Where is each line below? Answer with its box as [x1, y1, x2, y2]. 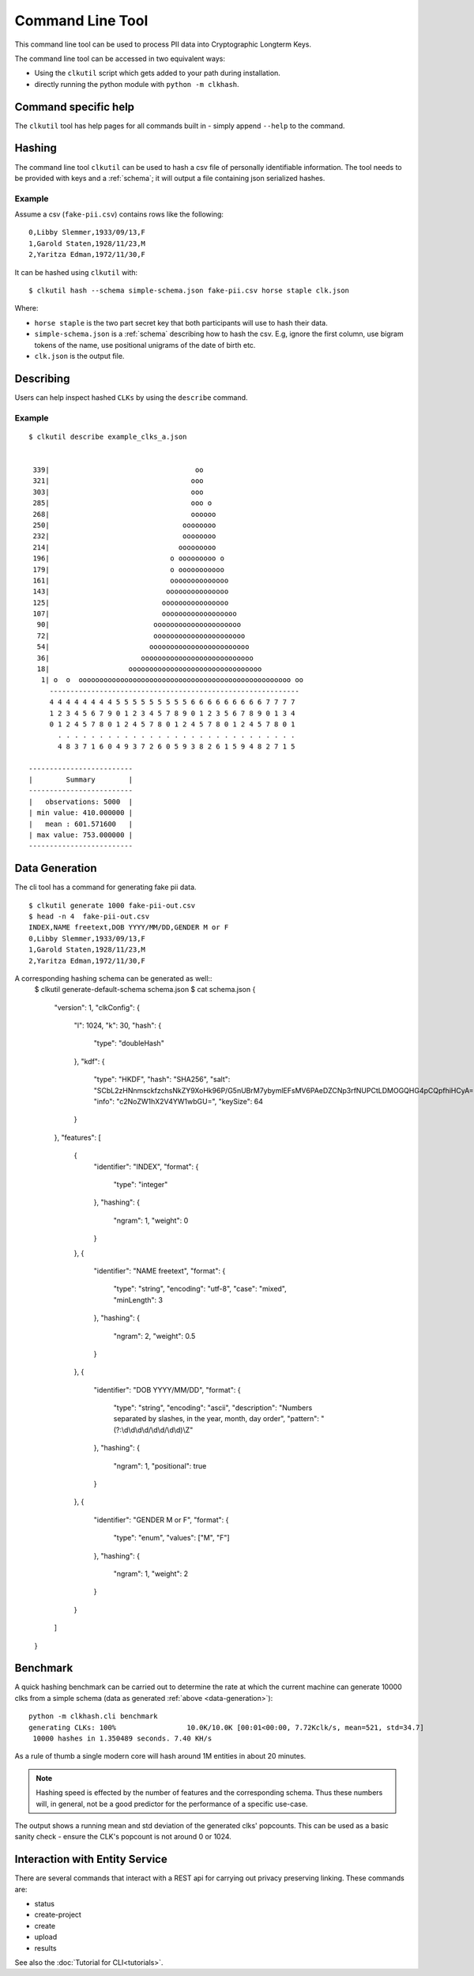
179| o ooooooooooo [32, 565, 225, 574]
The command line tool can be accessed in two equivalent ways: [14, 54, 225, 63]
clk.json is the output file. [34, 351, 125, 360]
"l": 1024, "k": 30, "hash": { [73, 1020, 162, 1031]
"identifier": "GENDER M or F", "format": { [93, 1514, 229, 1525]
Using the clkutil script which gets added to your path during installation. [34, 68, 280, 78]
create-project [34, 1910, 82, 1920]
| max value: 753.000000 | [28, 830, 134, 839]
